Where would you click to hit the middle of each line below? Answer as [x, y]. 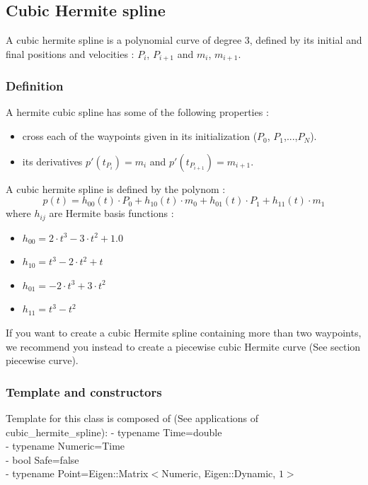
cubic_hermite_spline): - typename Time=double [114, 432]
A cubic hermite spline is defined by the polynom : [116, 188]
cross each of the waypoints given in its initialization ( [140, 136]
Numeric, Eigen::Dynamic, [219, 473]
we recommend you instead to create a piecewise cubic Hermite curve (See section [183, 346]
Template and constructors [84, 391]
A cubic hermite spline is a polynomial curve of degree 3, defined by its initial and [184, 40]
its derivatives [52, 161]
